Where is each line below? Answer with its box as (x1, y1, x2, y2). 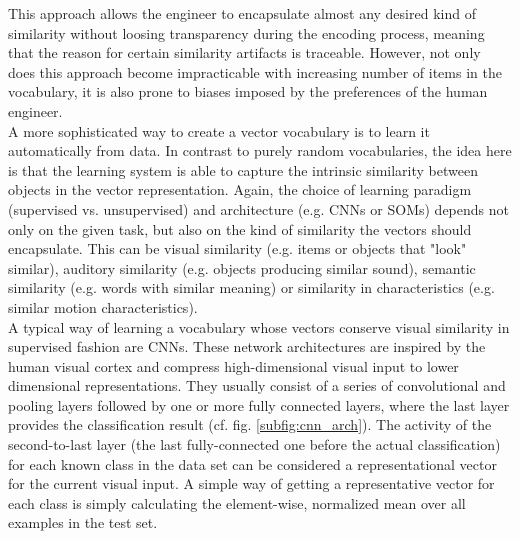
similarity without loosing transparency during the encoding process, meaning (8, 22, 485, 43)
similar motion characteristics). (8, 296, 198, 317)
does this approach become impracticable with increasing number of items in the (8, 61, 502, 82)
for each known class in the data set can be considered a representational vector (8, 453, 497, 474)
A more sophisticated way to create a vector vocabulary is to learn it (8, 120, 430, 141)
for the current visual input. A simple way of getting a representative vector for (8, 473, 495, 494)
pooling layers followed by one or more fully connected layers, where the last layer (8, 394, 510, 415)
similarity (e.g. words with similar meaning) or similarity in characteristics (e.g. (8, 277, 495, 298)
